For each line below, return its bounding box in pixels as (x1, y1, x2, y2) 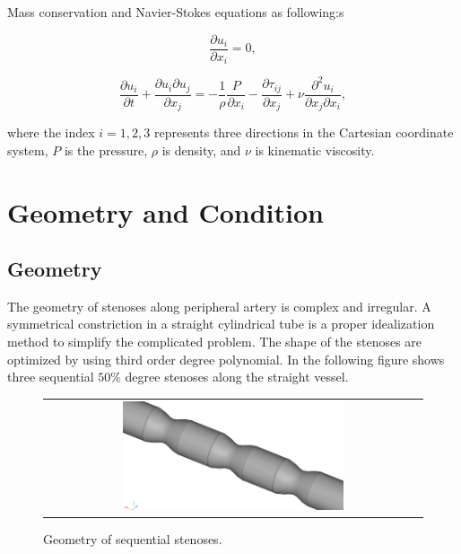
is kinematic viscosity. (255, 140, 375, 159)
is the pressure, (64, 140, 148, 159)
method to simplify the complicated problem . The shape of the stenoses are (7, 332, 422, 351)
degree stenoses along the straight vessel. (125, 367, 349, 386)
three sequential (7, 367, 94, 386)
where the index (7, 123, 95, 142)
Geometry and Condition (7, 193, 324, 230)
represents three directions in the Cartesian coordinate (153, 123, 454, 142)
